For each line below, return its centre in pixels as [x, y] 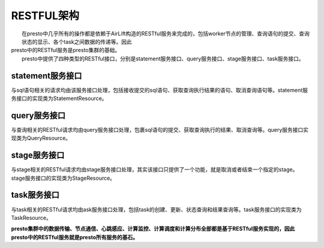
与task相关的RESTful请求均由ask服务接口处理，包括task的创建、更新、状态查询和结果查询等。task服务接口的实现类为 [156, 209]
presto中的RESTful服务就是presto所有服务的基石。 [75, 237]
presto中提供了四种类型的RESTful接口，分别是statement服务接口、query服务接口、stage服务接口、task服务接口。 [163, 58]
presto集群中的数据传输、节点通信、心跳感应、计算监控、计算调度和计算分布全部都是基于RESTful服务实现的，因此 [153, 229]
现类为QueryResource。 [41, 138]
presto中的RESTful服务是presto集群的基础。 [66, 50]
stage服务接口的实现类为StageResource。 [63, 178]
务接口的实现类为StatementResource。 [59, 98]
